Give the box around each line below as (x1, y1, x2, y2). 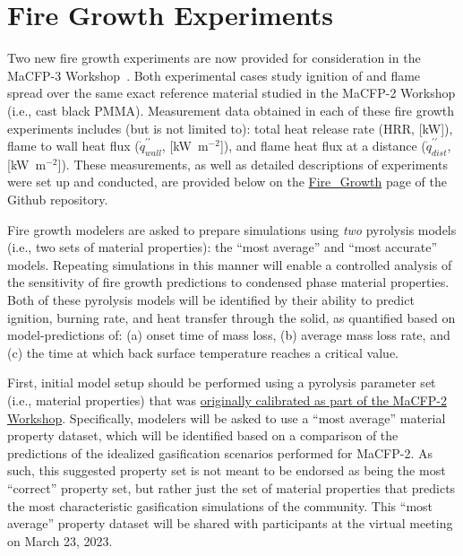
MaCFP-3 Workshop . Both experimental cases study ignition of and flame (7, 65, 421, 84)
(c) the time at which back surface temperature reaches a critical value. (7, 343, 399, 361)
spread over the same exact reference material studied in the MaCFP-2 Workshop (7, 83, 456, 102)
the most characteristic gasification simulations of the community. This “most (7, 496, 433, 515)
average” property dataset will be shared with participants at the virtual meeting (7, 514, 453, 533)
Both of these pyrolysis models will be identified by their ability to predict (7, 291, 415, 309)
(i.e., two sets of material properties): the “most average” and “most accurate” (7, 238, 438, 256)
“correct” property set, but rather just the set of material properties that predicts (7, 478, 456, 497)
